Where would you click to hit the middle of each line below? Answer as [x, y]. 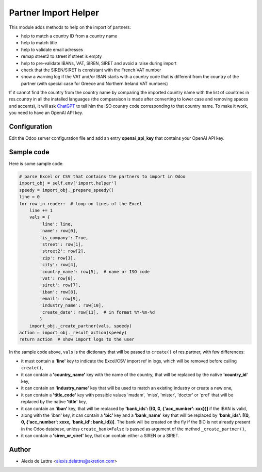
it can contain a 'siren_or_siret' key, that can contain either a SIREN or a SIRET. [100, 436]
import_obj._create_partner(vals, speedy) [81, 326]
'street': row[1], [61, 244]
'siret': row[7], [60, 285]
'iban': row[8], [59, 292]
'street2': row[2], [63, 251]
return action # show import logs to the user [77, 339]
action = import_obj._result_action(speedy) [73, 333]
